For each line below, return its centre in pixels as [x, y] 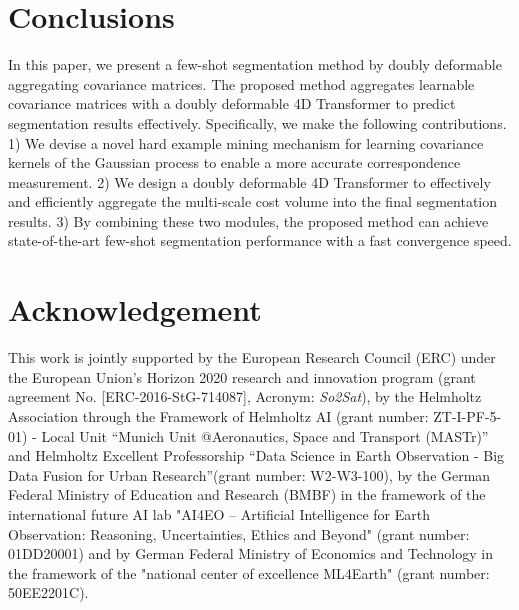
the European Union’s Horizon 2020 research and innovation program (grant [242, 376]
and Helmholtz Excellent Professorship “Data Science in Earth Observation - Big [256, 455]
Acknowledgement [135, 309]
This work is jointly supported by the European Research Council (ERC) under [252, 357]
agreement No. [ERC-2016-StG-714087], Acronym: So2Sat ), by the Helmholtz [245, 396]
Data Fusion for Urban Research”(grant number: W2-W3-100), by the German [249, 474]
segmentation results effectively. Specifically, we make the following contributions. [257, 122]
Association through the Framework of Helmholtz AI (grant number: [218, 415]
